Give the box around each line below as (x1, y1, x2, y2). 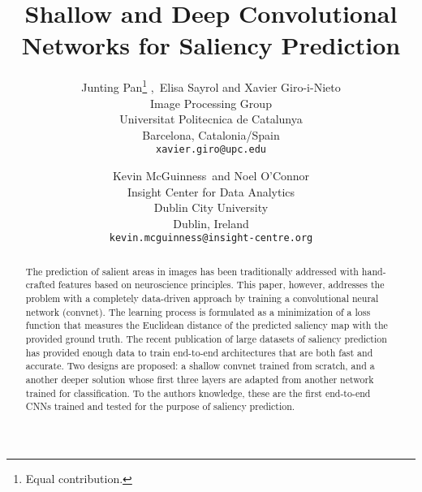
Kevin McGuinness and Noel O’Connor (112, 167, 310, 183)
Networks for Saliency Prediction (21, 28, 401, 62)
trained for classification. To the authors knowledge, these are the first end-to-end (25, 386, 371, 399)
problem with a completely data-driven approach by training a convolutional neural (25, 291, 379, 305)
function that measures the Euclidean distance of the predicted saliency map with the (25, 318, 388, 332)
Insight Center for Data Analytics (127, 183, 295, 200)
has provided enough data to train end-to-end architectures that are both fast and (25, 345, 373, 359)
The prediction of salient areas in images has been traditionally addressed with (25, 264, 359, 278)
